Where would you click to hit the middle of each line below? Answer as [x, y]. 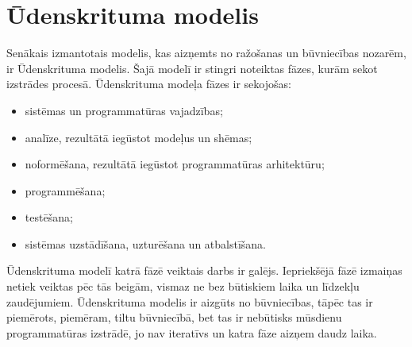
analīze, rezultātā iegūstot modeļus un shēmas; [139, 137]
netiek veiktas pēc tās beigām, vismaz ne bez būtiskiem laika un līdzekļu [183, 286]
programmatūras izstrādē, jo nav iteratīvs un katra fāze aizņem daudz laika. [192, 332]
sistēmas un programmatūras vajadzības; [124, 110]
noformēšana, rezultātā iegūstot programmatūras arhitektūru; [175, 164]
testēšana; [49, 217]
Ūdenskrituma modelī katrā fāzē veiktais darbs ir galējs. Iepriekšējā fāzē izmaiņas [204, 270]
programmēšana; [65, 190]
